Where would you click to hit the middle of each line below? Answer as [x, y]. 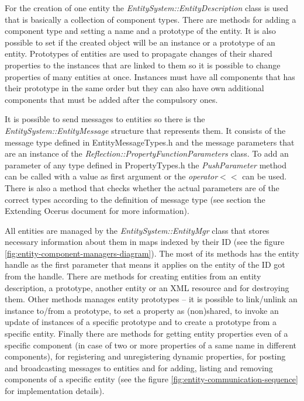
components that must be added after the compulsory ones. [111, 99]
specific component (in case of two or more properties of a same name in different [151, 345]
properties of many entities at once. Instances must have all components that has [150, 76]
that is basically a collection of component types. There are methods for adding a [151, 19]
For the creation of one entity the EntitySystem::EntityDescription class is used [147, 8]
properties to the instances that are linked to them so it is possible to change [143, 65]
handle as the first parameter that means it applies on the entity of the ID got [145, 265]
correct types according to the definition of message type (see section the [135, 199]
